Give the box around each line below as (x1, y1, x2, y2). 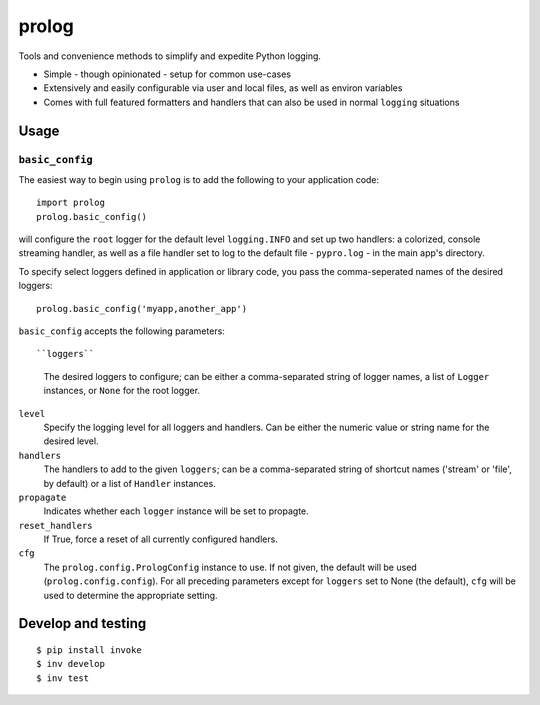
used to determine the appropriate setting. (43, 589, 219, 601)
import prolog (36, 197, 105, 209)
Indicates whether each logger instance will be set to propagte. (43, 505, 309, 517)
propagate (18, 491, 67, 503)
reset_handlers (18, 520, 94, 531)
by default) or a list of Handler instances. (43, 477, 217, 489)
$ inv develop (36, 658, 105, 670)
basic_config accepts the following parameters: (18, 325, 225, 337)
